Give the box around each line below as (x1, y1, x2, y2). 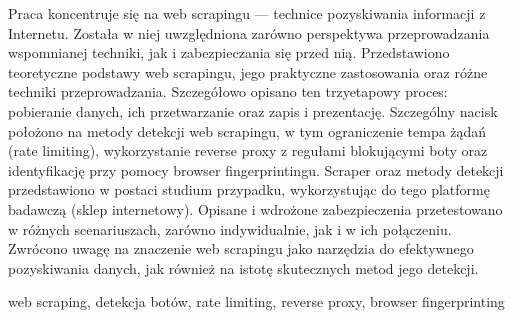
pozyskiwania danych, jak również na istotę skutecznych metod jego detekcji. (8, 257, 479, 278)
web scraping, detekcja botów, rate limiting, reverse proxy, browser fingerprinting (8, 291, 505, 312)
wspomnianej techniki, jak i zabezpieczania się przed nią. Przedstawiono (8, 42, 450, 63)
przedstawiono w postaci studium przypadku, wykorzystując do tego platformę (8, 179, 490, 200)
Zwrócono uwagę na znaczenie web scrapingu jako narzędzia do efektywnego (8, 238, 474, 259)
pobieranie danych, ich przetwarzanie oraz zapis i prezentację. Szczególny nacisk (8, 100, 498, 121)
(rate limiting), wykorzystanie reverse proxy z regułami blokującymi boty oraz (8, 140, 488, 161)
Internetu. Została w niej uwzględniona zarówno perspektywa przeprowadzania (8, 22, 490, 43)
